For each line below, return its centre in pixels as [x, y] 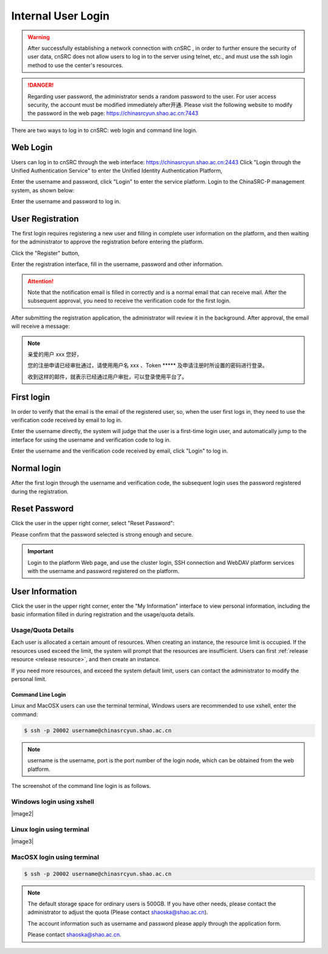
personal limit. [29, 679]
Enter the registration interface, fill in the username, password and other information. [117, 264]
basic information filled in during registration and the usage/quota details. [103, 615]
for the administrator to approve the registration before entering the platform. [108, 242]
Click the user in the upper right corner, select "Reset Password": [93, 523]
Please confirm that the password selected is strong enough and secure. [102, 534]
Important [41, 551]
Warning [39, 37]
